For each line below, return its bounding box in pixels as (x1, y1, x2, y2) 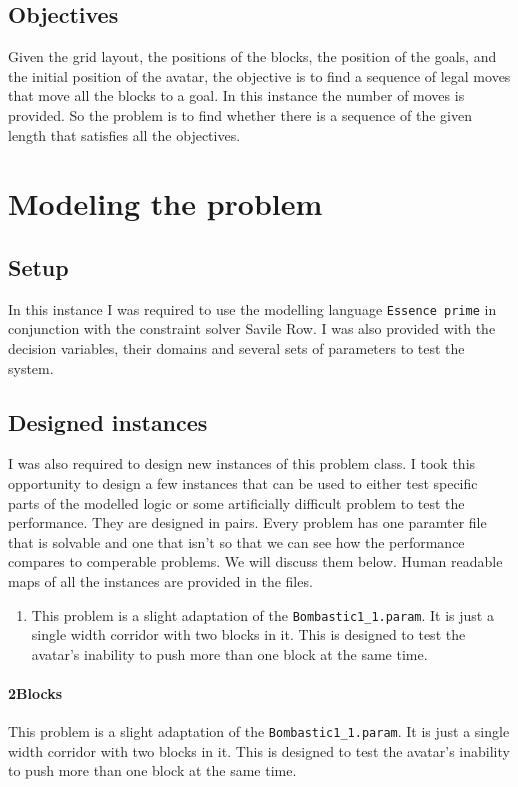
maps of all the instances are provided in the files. (8, 570, 313, 591)
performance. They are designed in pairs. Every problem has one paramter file (8, 512, 487, 533)
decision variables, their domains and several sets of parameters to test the (8, 338, 465, 358)
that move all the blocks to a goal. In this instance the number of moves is (8, 85, 465, 106)
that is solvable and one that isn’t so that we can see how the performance (8, 531, 465, 552)
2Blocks (8, 682, 63, 703)
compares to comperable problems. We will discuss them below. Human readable (8, 551, 503, 572)
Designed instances (8, 406, 208, 437)
